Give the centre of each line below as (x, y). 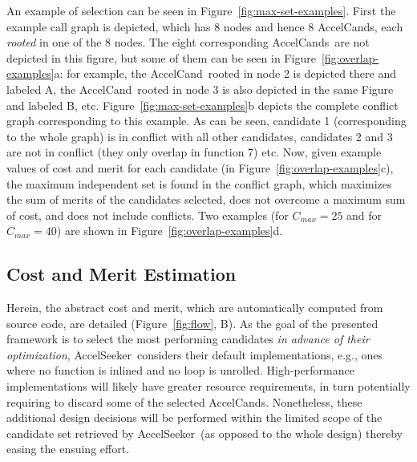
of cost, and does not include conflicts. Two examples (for (148, 215)
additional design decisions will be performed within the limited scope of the (194, 417)
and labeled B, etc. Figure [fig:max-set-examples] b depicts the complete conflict (202, 105)
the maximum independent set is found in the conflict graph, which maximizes (199, 183)
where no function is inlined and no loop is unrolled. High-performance (180, 370)
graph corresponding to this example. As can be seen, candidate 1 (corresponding (206, 121)
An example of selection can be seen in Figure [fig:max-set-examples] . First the (201, 10)
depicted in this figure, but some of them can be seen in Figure (161, 57)
